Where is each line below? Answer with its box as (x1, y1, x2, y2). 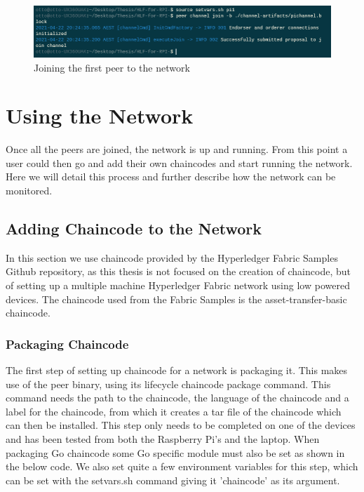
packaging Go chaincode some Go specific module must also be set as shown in (6, 445, 345, 460)
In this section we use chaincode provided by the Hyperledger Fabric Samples (6, 250, 338, 265)
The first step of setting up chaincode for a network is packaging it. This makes (6, 362, 348, 377)
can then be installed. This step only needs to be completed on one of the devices (6, 418, 356, 432)
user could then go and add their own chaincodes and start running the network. (6, 155, 353, 170)
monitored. (6, 183, 53, 197)
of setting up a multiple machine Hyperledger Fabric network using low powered (6, 277, 350, 292)
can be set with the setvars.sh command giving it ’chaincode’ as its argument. (6, 472, 340, 487)
